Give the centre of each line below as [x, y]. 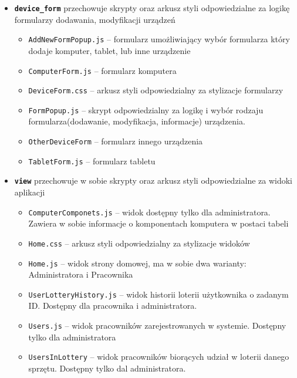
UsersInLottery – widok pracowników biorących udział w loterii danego [159, 357]
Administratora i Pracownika [81, 274]
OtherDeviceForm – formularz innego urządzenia [116, 141]
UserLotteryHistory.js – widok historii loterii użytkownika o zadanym [158, 294]
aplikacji [30, 192]
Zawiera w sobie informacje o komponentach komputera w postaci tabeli [158, 223]
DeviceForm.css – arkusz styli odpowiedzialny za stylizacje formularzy [156, 90]
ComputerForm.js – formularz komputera [102, 70]
